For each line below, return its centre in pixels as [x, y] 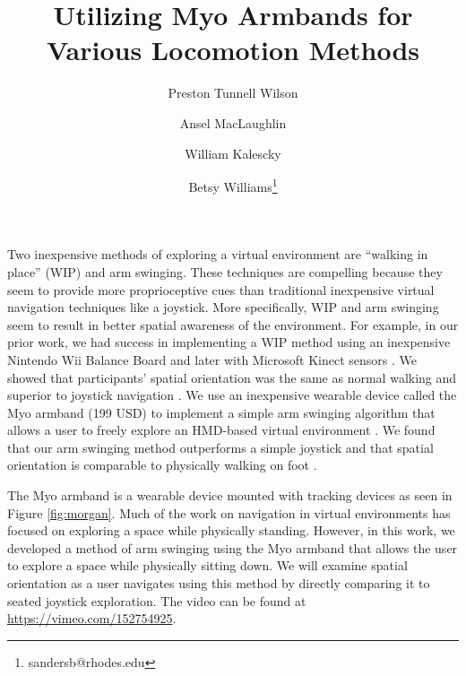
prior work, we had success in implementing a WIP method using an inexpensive [229, 342]
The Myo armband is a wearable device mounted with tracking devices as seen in [230, 495]
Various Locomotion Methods [233, 50]
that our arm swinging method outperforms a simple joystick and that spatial [220, 447]
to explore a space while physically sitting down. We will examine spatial [207, 565]
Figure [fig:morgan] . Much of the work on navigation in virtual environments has [229, 512]
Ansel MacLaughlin [233, 122]
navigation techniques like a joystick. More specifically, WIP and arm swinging [223, 307]
